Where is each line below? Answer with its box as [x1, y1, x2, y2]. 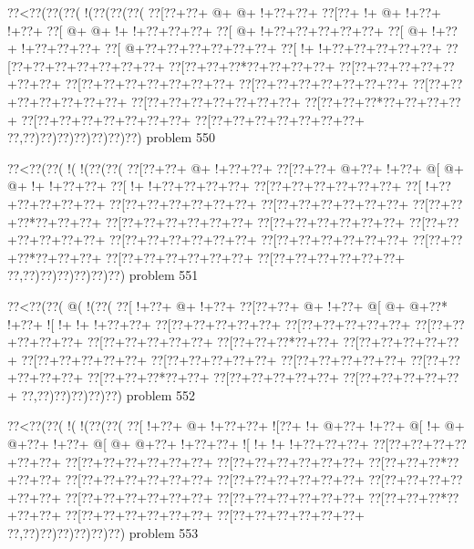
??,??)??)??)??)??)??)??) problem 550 [7, 128, 215, 147]
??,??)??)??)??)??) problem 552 [21, 385, 196, 404]
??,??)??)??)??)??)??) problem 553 [7, 523, 199, 543]
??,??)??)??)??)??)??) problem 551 [7, 265, 199, 285]
